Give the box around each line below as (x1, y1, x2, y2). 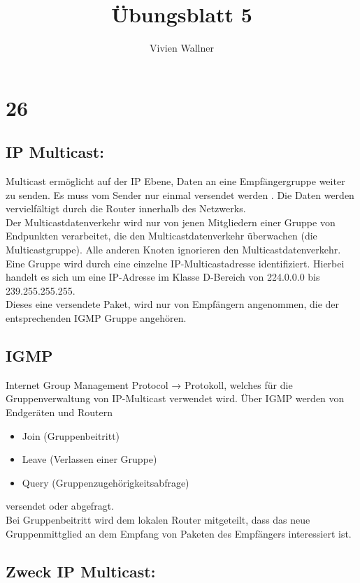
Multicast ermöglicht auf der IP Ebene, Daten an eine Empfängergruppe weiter (6, 174, 345, 189)
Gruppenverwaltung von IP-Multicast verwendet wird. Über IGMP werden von (6, 391, 345, 406)
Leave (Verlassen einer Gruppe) (22, 452, 157, 466)
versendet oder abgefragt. (6, 499, 114, 513)
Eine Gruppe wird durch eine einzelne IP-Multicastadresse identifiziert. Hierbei (6, 256, 345, 270)
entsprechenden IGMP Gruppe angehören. (6, 311, 187, 325)
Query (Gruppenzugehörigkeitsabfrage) (22, 475, 189, 489)
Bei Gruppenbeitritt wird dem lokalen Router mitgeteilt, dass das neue (6, 512, 310, 526)
